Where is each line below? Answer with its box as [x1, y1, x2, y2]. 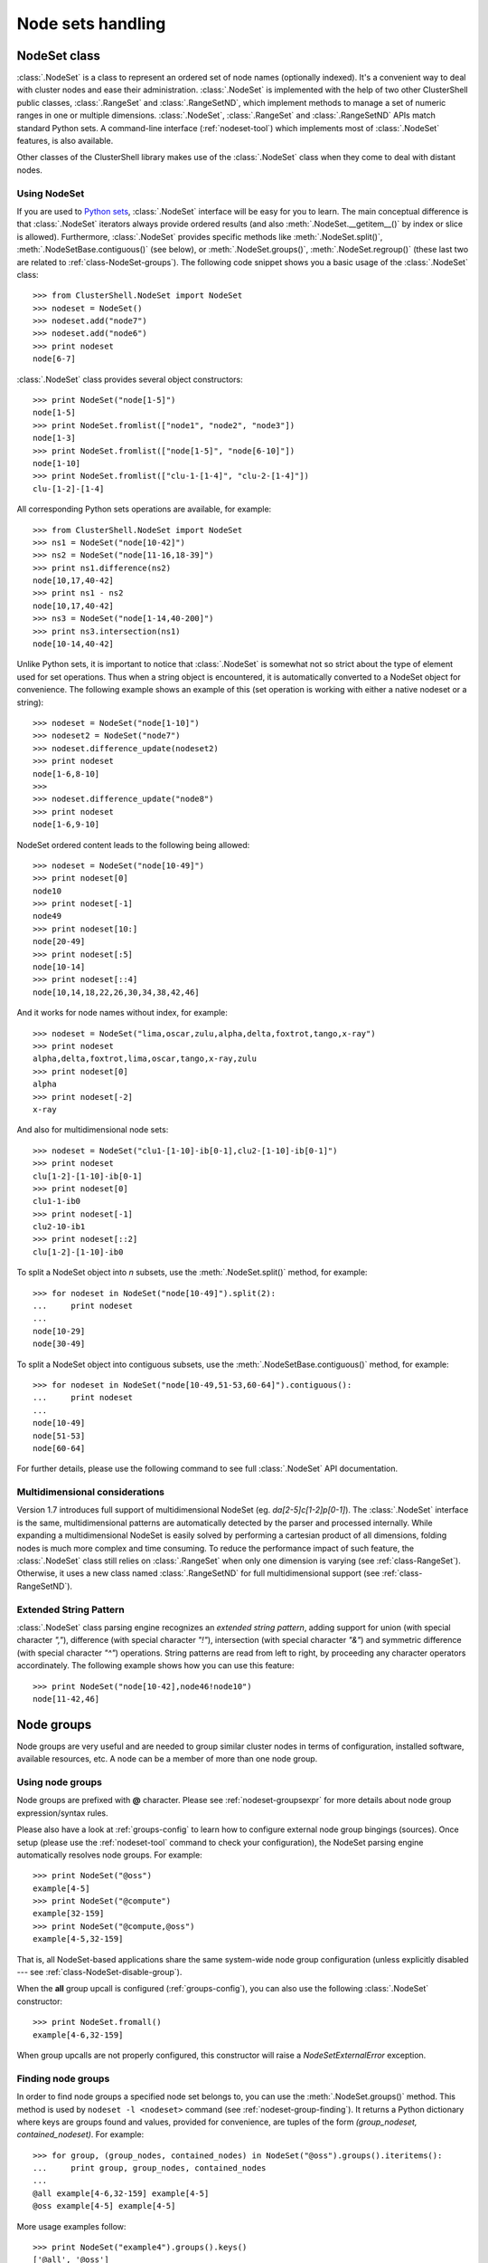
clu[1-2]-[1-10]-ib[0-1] [33, 1170, 143, 1181]
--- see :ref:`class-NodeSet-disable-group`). [16, 1967, 183, 1978]
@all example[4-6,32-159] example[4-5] [33, 2188, 210, 2199]
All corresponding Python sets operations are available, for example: [16, 503, 272, 515]
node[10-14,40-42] [33, 639, 115, 649]
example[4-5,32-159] [33, 1934, 124, 1944]
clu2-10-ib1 [33, 1222, 86, 1232]
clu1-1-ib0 [33, 1196, 81, 1207]
